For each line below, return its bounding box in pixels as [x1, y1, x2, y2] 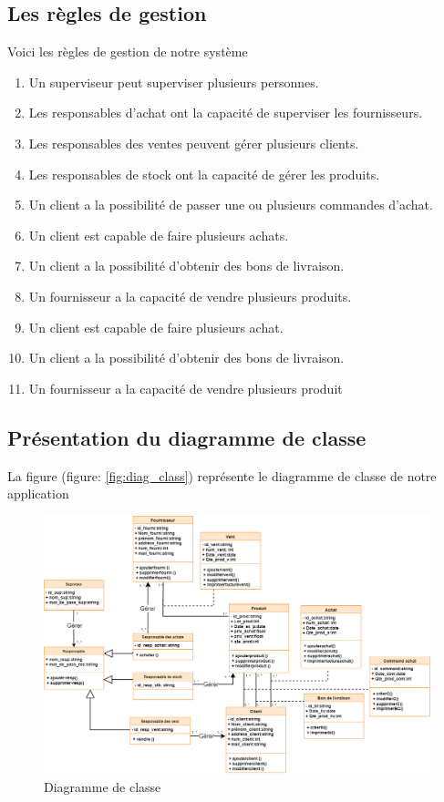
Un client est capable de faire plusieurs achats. [28, 225, 289, 244]
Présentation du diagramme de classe [7, 423, 367, 451]
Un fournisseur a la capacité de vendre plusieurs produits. [28, 286, 352, 305]
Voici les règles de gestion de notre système [7, 42, 248, 61]
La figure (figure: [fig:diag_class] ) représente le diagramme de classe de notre [7, 466, 437, 485]
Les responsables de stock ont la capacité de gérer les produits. [28, 164, 380, 183]
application [7, 484, 69, 503]
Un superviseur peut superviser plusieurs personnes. [28, 72, 319, 91]
